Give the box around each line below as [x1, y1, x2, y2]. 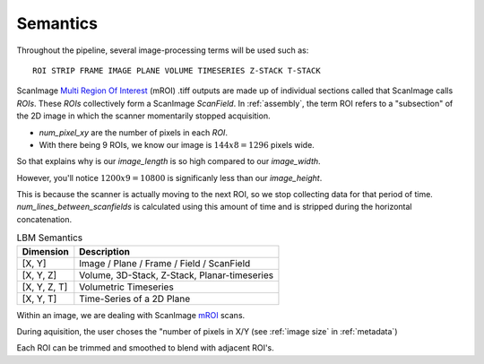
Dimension [22, 245, 69, 257]
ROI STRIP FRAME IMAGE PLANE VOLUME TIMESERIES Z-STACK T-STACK [32, 65, 322, 75]
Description [79, 245, 130, 257]
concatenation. [16, 213, 73, 224]
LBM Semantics [16, 231, 83, 244]
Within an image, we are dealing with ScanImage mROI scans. [16, 309, 246, 320]
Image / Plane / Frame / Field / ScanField [79, 256, 251, 269]
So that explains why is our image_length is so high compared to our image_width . [16, 156, 322, 167]
